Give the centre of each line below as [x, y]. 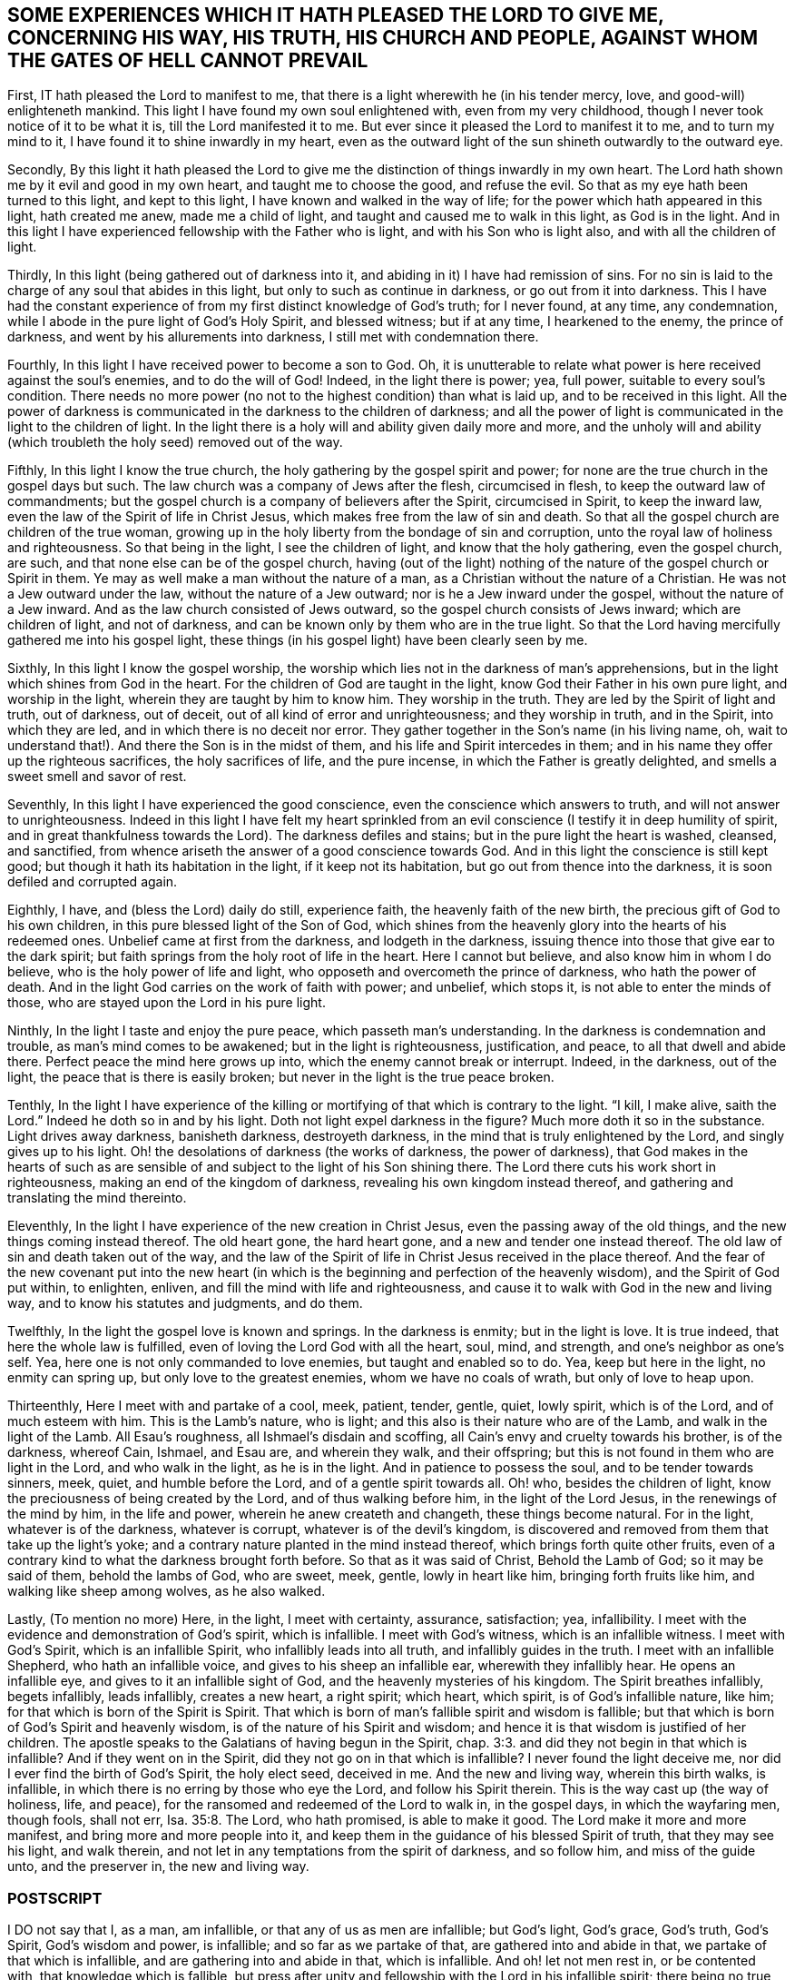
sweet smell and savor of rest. [97, 777]
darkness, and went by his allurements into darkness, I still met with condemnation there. [273, 337]
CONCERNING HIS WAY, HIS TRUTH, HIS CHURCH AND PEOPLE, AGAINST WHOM [383, 38]
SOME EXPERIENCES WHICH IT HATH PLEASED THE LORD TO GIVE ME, [336, 15]
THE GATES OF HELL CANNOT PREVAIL [188, 60]
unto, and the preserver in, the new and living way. [158, 1866]
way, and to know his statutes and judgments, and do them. [185, 1303]
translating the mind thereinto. [97, 1198]
